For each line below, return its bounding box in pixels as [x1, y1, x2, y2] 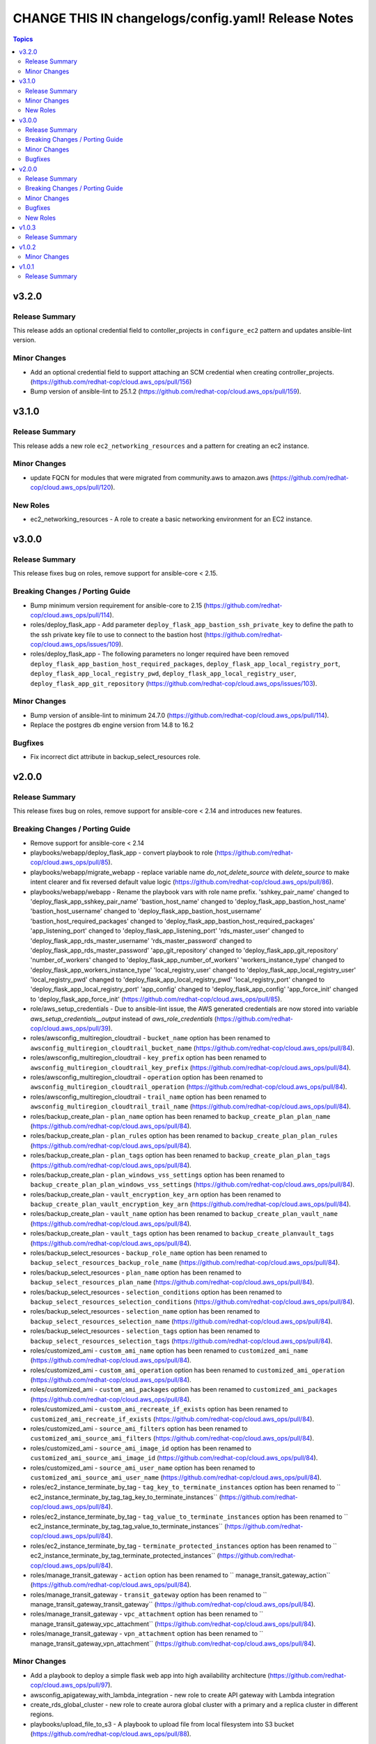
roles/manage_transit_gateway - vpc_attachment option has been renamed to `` [30, 1610, 264, 1618]
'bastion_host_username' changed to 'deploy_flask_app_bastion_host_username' [30, 907, 262, 915]
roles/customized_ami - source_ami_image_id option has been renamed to [30, 1444, 252, 1452]
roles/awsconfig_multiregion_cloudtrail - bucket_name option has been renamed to [30, 1034, 271, 1042]
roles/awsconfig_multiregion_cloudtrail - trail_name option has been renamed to [30, 1092, 267, 1101]
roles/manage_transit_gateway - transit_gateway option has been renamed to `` [30, 1591, 267, 1599]
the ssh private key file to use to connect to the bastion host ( [30, 630, 207, 638]
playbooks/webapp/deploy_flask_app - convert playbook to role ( [30, 848, 217, 857]
